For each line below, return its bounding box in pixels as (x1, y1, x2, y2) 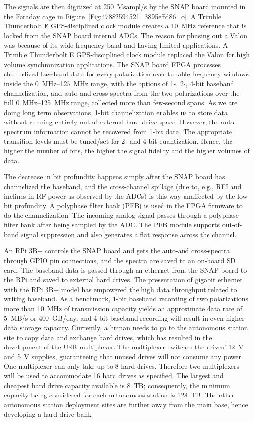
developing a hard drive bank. (4, 409, 93, 419)
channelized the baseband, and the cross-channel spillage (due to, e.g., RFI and (4, 181, 242, 191)
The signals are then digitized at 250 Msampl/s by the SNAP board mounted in (4, 1, 246, 11)
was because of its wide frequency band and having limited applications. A (4, 40, 228, 50)
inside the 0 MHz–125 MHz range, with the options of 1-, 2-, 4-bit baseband (4, 78, 234, 88)
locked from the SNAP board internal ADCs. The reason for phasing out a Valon (4, 30, 248, 40)
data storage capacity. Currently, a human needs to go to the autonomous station (4, 323, 248, 332)
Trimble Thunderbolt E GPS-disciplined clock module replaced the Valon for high (4, 49, 250, 59)
